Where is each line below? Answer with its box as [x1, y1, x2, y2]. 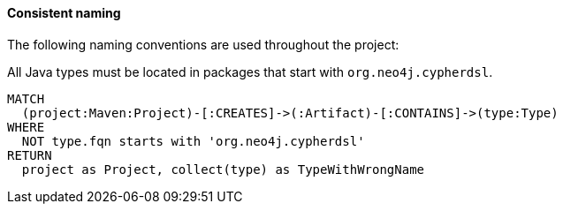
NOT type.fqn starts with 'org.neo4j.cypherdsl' [21, 133, 365, 148]
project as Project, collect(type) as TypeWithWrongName [21, 162, 425, 177]
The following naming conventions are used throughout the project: [7, 36, 399, 52]
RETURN [7, 147, 52, 162]
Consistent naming [7, 5, 121, 20]
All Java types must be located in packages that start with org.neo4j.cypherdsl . [7, 64, 493, 79]
